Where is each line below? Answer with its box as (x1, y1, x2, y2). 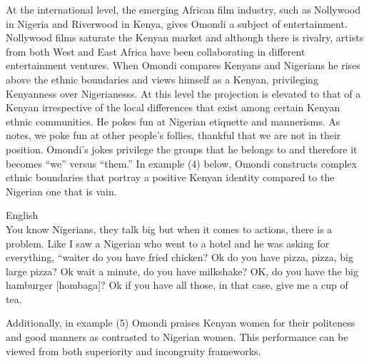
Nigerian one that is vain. (6, 183, 117, 198)
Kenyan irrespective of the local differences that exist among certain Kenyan (6, 100, 340, 115)
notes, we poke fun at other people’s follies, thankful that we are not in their (6, 128, 341, 143)
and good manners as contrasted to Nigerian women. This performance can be (6, 329, 348, 344)
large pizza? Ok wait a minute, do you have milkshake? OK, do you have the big (6, 263, 358, 278)
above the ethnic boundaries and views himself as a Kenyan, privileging (6, 71, 318, 86)
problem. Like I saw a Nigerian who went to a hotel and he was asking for (6, 235, 330, 250)
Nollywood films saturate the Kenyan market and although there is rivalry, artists (6, 30, 364, 45)
